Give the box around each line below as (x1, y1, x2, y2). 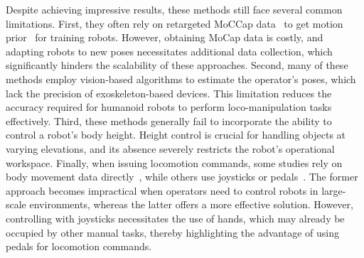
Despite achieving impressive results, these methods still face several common (6, 2, 343, 16)
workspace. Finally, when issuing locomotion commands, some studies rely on (6, 155, 343, 170)
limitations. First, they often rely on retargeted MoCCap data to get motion (6, 16, 343, 31)
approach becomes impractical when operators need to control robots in (6, 183, 318, 198)
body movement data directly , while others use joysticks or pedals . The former (6, 169, 358, 184)
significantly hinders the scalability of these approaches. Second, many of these (6, 58, 348, 72)
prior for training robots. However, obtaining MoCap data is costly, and (6, 30, 323, 45)
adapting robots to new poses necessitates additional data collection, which (6, 43, 333, 58)
